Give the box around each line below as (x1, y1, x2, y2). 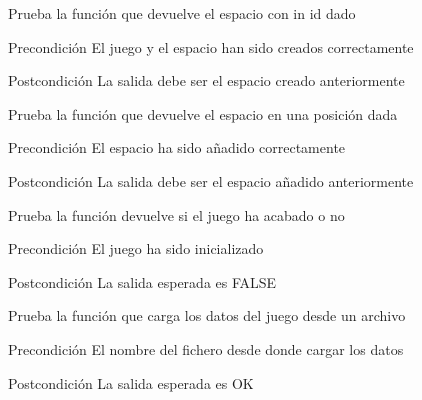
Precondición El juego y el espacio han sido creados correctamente (8, 36, 414, 57)
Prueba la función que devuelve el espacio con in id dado (8, 3, 356, 23)
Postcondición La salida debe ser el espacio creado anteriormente (8, 70, 405, 91)
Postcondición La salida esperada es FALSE (8, 271, 277, 292)
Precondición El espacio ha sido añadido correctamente (8, 137, 346, 158)
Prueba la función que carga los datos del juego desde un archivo (8, 305, 406, 326)
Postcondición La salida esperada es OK (8, 372, 254, 393)
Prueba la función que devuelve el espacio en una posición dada (8, 103, 398, 124)
